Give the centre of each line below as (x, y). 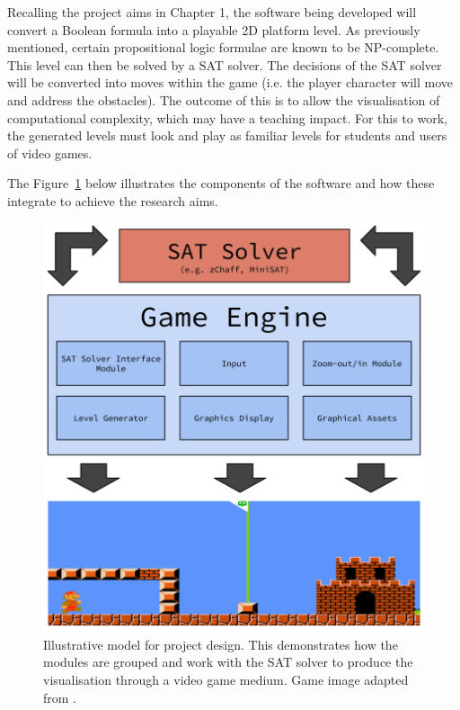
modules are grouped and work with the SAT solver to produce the (228, 662)
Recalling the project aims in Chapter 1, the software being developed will (212, 12)
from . (60, 697)
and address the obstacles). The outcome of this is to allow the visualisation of (224, 99)
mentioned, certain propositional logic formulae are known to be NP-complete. (223, 47)
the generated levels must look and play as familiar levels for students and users (227, 135)
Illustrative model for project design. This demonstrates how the (221, 644)
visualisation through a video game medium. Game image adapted (226, 680)
